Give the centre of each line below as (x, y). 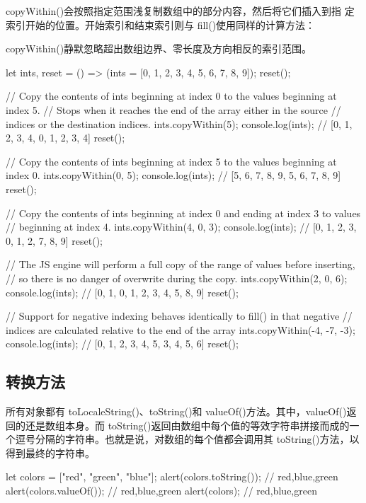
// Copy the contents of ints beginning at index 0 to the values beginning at (171, 96)
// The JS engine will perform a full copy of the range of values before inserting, (181, 264)
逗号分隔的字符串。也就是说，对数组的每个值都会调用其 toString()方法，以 (187, 439)
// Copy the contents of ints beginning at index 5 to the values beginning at (171, 161)
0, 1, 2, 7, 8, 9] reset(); (54, 240)
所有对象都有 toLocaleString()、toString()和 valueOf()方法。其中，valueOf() (176, 411)
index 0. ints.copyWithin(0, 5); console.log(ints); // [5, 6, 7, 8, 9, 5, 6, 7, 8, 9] (173, 175)
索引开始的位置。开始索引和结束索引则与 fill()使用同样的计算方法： (161, 24)
